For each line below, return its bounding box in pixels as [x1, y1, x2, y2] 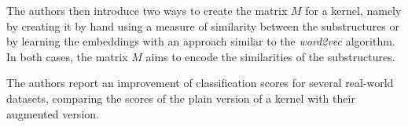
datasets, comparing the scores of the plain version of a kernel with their [6, 89, 355, 106]
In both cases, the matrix [6, 48, 128, 64]
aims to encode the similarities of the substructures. [145, 48, 395, 64]
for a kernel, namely [305, 2, 402, 18]
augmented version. [6, 105, 99, 122]
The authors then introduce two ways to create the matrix [6, 2, 288, 18]
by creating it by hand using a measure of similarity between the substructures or [6, 17, 400, 34]
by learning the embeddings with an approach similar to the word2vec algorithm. [6, 33, 395, 49]
